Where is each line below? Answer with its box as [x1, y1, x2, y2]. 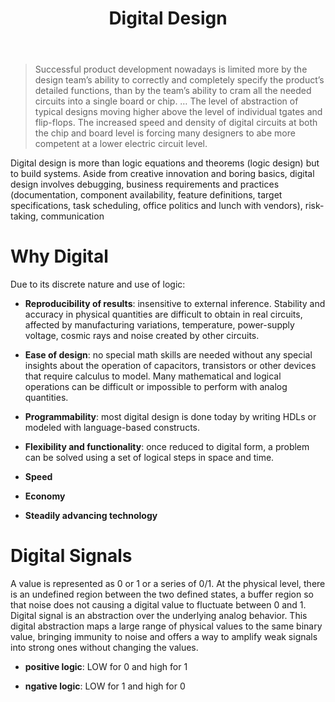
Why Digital [10, 245, 109, 268]
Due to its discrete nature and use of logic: [10, 278, 186, 291]
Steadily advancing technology [24, 510, 158, 522]
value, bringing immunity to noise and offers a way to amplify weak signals [10, 631, 318, 643]
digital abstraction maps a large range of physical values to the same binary [10, 620, 323, 632]
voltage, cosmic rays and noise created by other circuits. [24, 330, 260, 342]
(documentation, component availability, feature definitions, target [10, 189, 283, 201]
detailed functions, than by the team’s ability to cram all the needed [34, 85, 312, 97]
